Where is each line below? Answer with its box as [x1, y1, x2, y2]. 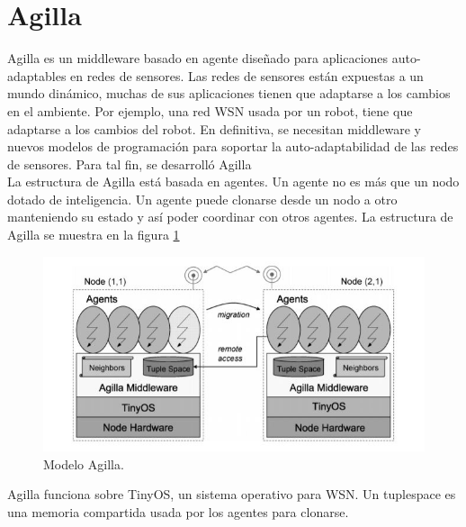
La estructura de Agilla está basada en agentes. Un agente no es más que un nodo [7, 172, 460, 191]
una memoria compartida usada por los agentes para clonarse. [7, 502, 349, 521]
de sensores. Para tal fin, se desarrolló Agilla [7, 154, 252, 173]
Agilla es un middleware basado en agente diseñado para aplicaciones [7, 49, 389, 68]
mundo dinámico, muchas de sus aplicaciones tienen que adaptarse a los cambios [7, 84, 451, 103]
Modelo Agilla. [43, 454, 124, 473]
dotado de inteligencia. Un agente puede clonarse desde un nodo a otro [7, 189, 398, 208]
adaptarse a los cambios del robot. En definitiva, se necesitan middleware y [7, 119, 421, 138]
